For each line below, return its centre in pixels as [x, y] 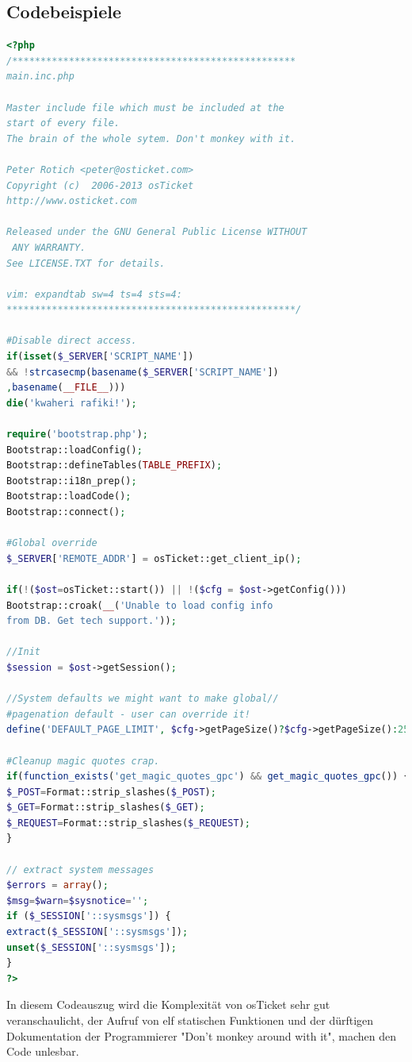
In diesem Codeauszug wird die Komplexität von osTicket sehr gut [168, 1004]
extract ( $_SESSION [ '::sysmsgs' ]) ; [97, 932]
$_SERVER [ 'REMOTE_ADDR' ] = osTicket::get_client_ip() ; [154, 558]
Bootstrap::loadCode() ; [69, 496]
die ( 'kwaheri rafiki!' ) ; [72, 403]
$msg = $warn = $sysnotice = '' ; [78, 900]
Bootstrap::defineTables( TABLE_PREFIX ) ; [114, 466]
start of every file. [63, 123]
